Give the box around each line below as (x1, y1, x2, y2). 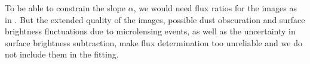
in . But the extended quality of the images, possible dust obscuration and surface (5, 13, 305, 25)
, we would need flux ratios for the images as (133, 2, 297, 14)
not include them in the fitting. (5, 48, 119, 60)
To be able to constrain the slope (5, 2, 126, 14)
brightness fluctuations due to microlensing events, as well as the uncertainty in (5, 25, 296, 37)
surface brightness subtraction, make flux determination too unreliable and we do (5, 36, 302, 49)
